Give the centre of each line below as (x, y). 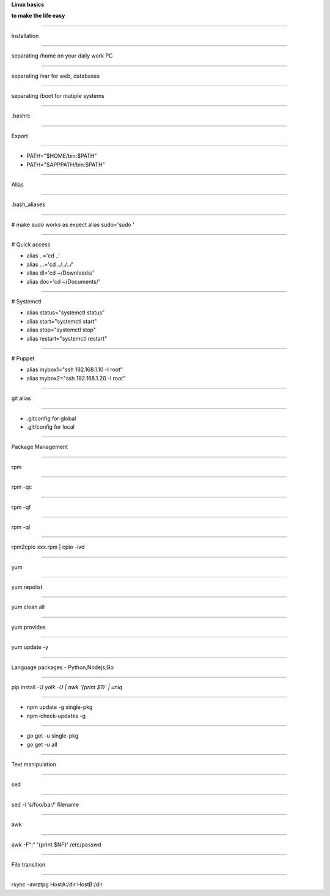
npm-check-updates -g (56, 716)
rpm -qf (21, 507)
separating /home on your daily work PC (62, 56)
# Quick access (31, 245)
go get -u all (42, 744)
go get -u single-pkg (53, 736)
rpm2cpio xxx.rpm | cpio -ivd (48, 547)
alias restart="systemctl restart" (67, 338)
